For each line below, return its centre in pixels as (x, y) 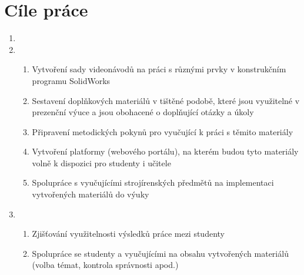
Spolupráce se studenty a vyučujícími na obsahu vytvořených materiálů (160, 253)
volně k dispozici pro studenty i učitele (101, 162)
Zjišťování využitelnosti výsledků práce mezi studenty (128, 234)
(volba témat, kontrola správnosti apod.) (105, 265)
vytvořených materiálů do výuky (91, 194)
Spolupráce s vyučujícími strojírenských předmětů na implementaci (153, 182)
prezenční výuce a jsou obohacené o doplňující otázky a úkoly (143, 112)
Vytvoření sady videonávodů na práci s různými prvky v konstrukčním (159, 69)
